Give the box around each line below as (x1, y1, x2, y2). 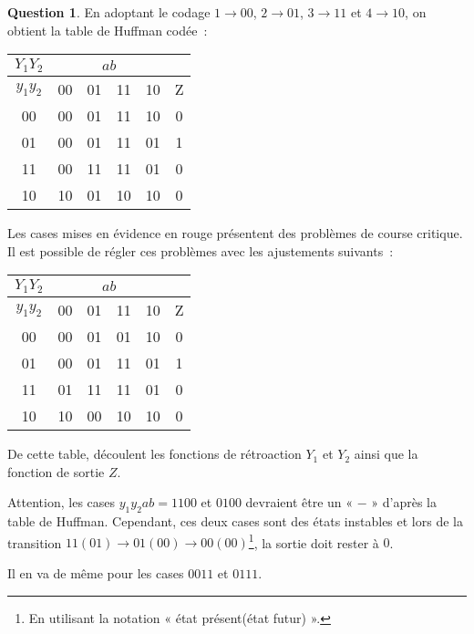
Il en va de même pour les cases (7, 564, 184, 583)
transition (7, 533, 62, 552)
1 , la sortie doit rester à (248, 530, 379, 552)
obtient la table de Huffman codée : (7, 20, 208, 39)
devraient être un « (245, 493, 354, 512)
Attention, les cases (7, 493, 116, 512)
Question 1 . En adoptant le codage (7, 3, 211, 21)
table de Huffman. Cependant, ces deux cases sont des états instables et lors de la (7, 512, 463, 531)
